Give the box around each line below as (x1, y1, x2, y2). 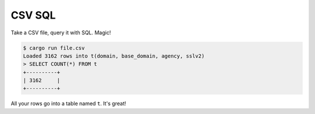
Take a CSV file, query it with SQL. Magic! (10, 29, 111, 36)
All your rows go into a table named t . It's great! (10, 100, 127, 107)
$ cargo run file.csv (23, 44, 85, 51)
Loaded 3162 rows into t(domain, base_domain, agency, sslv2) (23, 52, 205, 59)
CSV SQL (10, 9, 56, 22)
